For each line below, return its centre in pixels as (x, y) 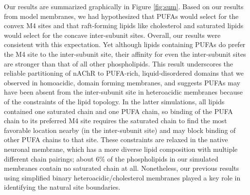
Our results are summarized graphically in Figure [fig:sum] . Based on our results (124, 6)
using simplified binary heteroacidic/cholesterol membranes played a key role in (122, 177)
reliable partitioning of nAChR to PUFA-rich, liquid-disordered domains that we (124, 73)
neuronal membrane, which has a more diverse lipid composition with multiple (121, 149)
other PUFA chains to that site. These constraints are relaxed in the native (116, 139)
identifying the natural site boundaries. (62, 187)
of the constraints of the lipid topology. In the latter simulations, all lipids (114, 101)
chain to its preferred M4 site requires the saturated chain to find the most (116, 121)
